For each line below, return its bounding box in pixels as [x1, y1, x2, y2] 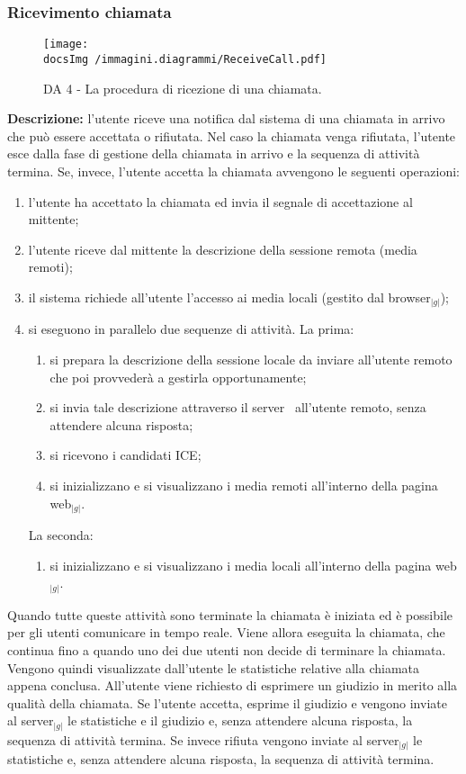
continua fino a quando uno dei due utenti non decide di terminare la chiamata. [7, 640, 446, 659]
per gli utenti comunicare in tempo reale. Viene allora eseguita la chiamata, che [7, 623, 445, 642]
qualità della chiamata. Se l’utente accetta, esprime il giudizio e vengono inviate [7, 693, 447, 712]
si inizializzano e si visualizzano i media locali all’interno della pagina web [49, 555, 457, 574]
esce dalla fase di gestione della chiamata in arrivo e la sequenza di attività [7, 144, 420, 163]
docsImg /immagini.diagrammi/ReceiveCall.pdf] [43, 52, 327, 66]
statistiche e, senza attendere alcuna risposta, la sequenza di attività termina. [7, 750, 435, 769]
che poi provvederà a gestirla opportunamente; [49, 367, 307, 386]
